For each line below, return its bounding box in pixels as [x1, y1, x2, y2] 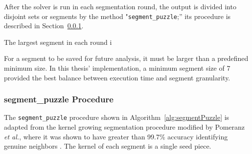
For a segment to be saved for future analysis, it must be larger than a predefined [4, 53, 249, 63]
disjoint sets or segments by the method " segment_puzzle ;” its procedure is [4, 11, 231, 21]
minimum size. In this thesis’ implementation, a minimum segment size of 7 [4, 63, 230, 73]
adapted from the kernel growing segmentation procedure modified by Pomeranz [4, 122, 245, 132]
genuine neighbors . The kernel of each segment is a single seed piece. [4, 141, 211, 151]
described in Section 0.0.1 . [4, 20, 84, 31]
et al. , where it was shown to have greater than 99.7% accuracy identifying [4, 131, 228, 141]
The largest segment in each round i [4, 37, 112, 47]
